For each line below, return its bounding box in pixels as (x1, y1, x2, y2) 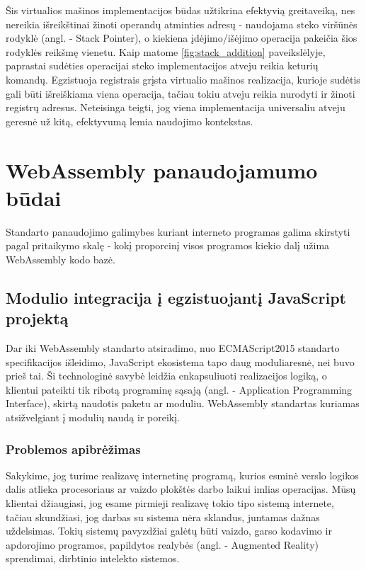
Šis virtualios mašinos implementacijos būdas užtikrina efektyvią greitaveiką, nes (6, 3, 355, 17)
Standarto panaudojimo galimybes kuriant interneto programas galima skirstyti (6, 224, 350, 239)
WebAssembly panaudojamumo (6, 155, 318, 184)
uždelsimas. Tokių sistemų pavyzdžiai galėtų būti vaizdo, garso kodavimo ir (6, 523, 332, 538)
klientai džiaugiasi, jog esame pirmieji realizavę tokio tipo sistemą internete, (6, 496, 334, 510)
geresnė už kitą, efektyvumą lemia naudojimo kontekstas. (6, 113, 253, 128)
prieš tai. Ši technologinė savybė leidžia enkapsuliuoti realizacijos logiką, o (6, 368, 327, 383)
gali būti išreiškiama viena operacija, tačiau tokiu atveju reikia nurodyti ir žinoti (6, 86, 355, 101)
